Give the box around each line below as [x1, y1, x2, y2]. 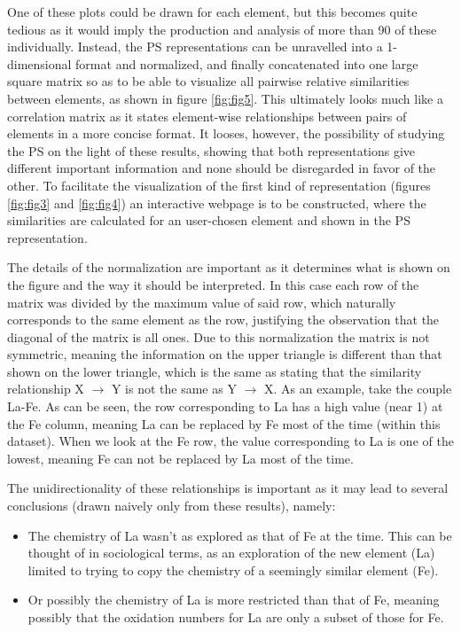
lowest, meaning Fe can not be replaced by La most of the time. [7, 449, 354, 467]
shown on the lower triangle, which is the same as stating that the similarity [7, 362, 422, 380]
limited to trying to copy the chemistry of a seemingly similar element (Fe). [27, 560, 439, 579]
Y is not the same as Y [111, 379, 237, 398]
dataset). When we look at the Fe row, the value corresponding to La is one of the [7, 432, 454, 450]
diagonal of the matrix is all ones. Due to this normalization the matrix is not [7, 327, 430, 346]
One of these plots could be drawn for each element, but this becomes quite [7, 3, 418, 20]
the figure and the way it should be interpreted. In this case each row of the [7, 275, 419, 293]
